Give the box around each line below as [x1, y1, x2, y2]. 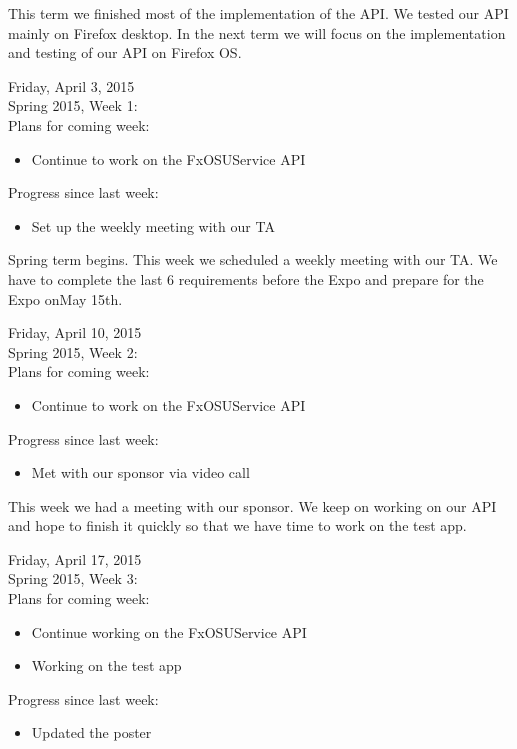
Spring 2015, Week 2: [8, 341, 138, 362]
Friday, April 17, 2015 [8, 548, 142, 569]
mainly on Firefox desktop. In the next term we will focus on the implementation [8, 22, 506, 43]
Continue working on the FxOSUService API [31, 621, 307, 642]
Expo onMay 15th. [8, 288, 123, 309]
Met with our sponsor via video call [31, 462, 250, 483]
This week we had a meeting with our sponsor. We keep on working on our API [8, 495, 497, 516]
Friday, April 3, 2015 [8, 75, 135, 96]
